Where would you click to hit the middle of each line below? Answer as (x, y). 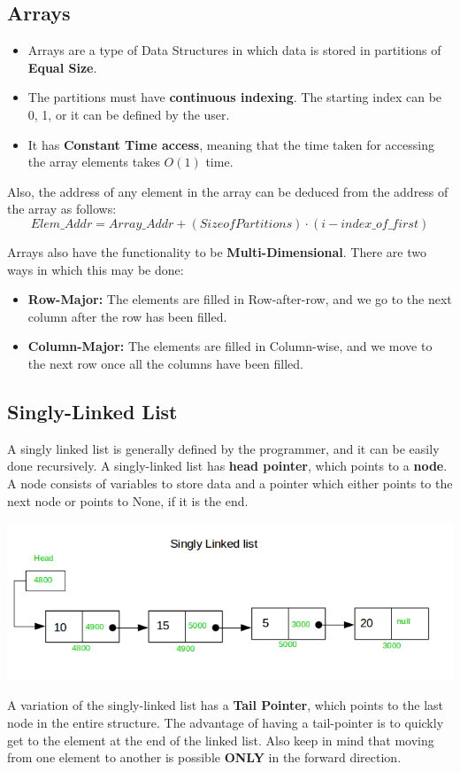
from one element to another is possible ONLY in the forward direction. (204, 757)
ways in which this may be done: (96, 269)
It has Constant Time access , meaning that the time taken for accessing (231, 144)
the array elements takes (94, 162)
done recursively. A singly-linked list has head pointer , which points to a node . (227, 466)
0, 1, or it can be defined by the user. (129, 114)
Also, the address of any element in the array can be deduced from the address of (228, 191)
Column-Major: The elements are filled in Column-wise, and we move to (230, 346)
